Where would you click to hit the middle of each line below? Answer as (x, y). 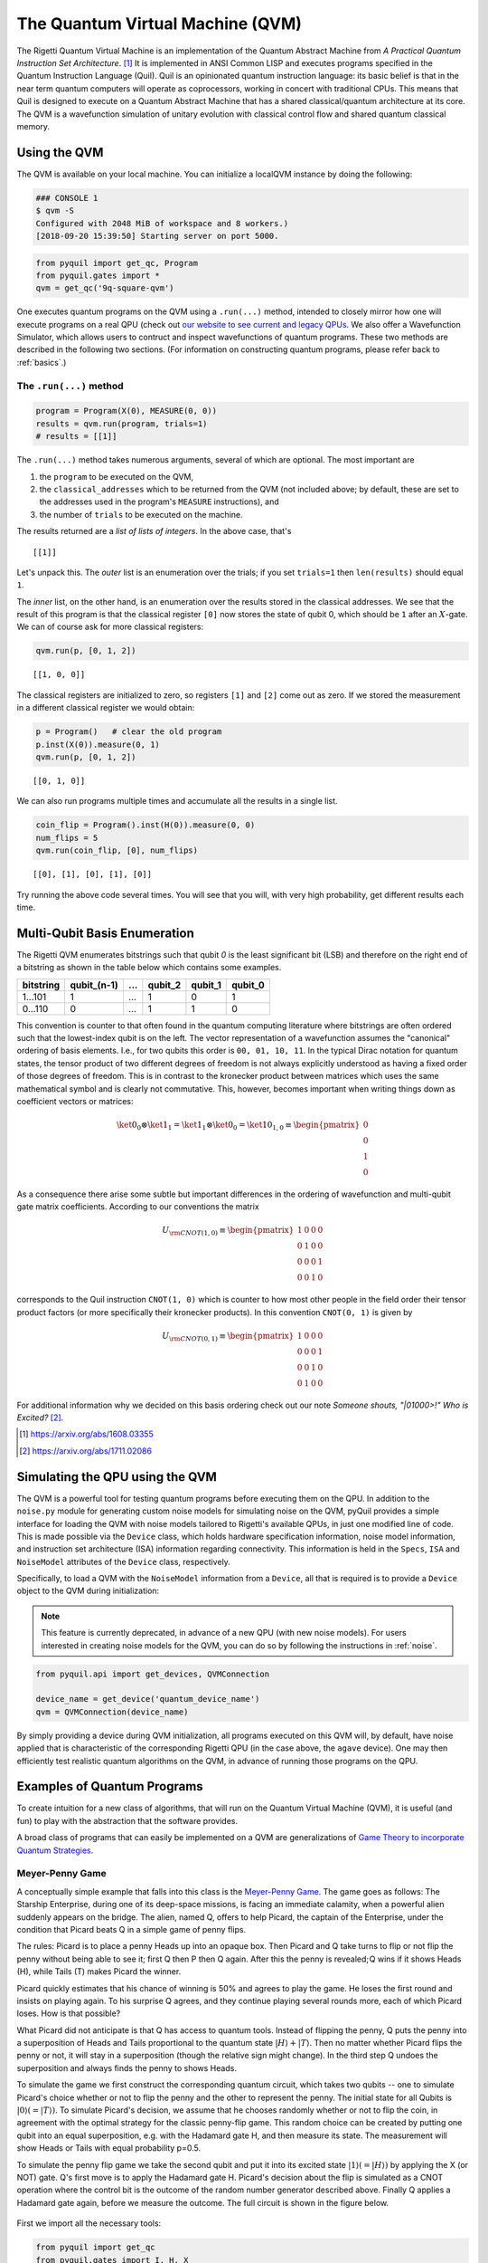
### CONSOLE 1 (67, 198)
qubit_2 (164, 985)
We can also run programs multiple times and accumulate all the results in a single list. (177, 801)
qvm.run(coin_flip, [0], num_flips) (117, 850)
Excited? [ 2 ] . (40, 1418)
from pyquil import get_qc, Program (117, 263)
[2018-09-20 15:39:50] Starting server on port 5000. (157, 236)
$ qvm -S (55, 211)
